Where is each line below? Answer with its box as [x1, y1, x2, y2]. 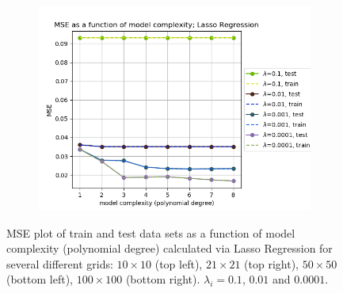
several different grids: [6, 255, 113, 272]
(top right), [244, 255, 299, 272]
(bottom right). [125, 271, 200, 287]
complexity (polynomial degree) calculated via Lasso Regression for [6, 240, 333, 257]
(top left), [154, 255, 203, 272]
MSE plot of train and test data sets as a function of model [6, 224, 295, 241]
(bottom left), [6, 271, 74, 287]
